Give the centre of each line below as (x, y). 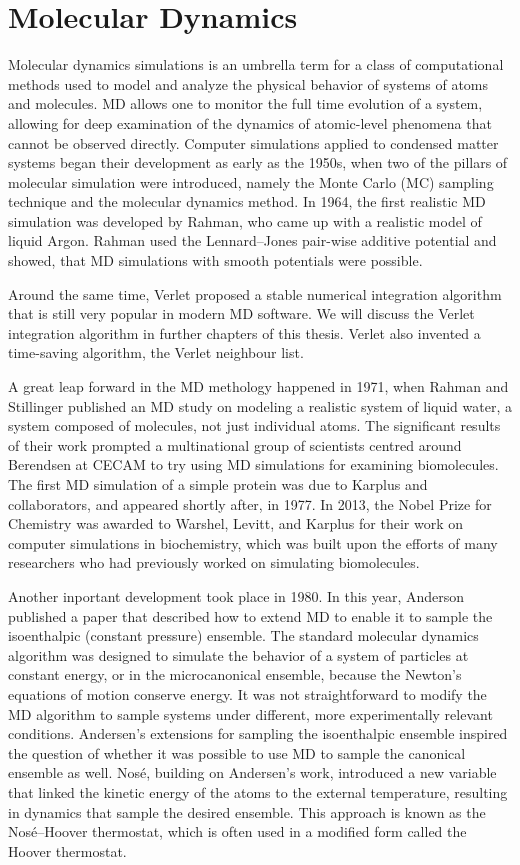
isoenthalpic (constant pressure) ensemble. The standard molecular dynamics (243, 635)
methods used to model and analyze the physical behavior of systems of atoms (248, 83)
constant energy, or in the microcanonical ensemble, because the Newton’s (235, 674)
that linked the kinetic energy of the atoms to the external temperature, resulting (258, 791)
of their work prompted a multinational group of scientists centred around (235, 444)
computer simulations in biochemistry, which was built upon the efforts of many (253, 542)
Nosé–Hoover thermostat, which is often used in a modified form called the (237, 831)
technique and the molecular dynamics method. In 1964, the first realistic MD (247, 201)
